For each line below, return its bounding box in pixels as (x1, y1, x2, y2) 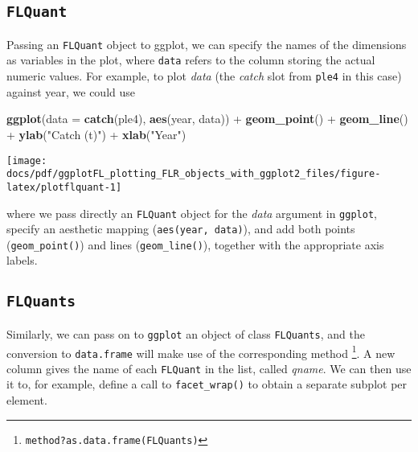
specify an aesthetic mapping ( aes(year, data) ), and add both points (6, 220, 355, 237)
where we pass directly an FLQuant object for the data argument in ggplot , (6, 204, 377, 221)
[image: (6, 154, 47, 166)
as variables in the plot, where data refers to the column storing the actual (6, 51, 375, 68)
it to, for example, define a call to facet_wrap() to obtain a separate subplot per (6, 376, 408, 392)
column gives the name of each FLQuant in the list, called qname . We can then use (6, 360, 412, 376)
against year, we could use (6, 83, 136, 100)
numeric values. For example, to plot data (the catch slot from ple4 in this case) (6, 68, 402, 84)
